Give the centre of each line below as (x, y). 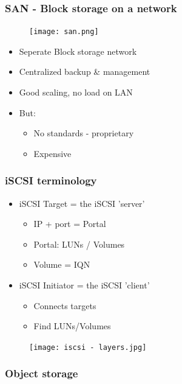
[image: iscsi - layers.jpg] (88, 347)
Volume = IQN (62, 264)
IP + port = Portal (70, 224)
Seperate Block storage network (78, 51)
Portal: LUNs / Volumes (79, 244)
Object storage (42, 373)
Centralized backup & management (85, 72)
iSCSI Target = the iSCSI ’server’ (82, 203)
